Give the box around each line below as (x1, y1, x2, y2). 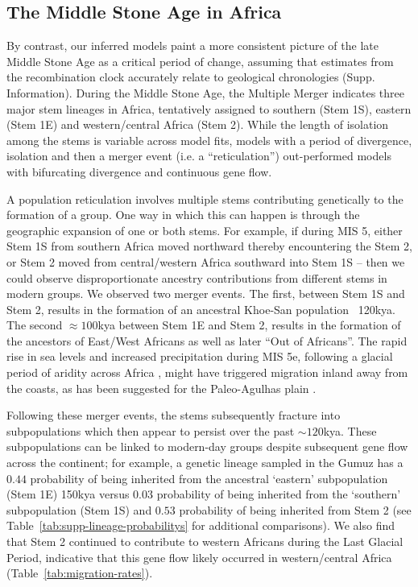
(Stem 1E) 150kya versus (6, 486, 130, 502)
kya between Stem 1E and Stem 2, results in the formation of (97, 316, 401, 333)
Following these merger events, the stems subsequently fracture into (6, 407, 341, 424)
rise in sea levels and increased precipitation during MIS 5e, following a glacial (6, 348, 393, 365)
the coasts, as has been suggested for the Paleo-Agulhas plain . (6, 379, 317, 396)
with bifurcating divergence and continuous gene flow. (6, 163, 272, 180)
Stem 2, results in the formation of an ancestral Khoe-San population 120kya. (6, 300, 395, 317)
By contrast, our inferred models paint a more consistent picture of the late (6, 37, 379, 54)
